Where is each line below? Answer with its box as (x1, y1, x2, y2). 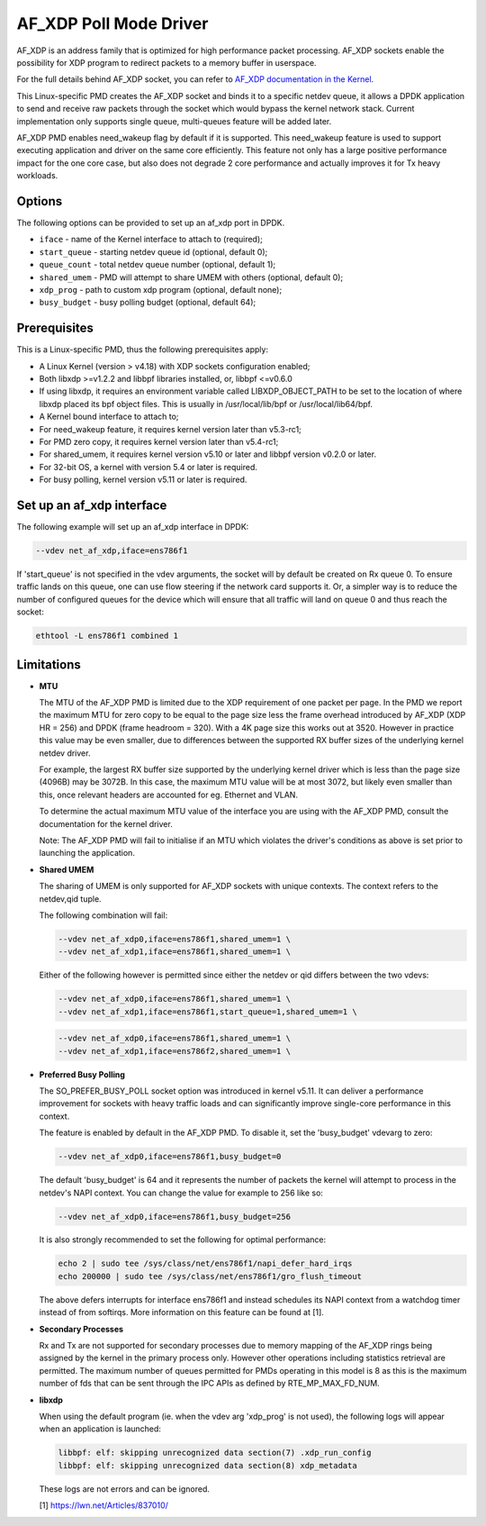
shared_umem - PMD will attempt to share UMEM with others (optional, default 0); (39, 271, 344, 283)
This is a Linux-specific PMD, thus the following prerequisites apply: (16, 344, 269, 355)
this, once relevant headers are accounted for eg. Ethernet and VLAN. (39, 789, 299, 800)
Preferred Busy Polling (39, 1068, 126, 1080)
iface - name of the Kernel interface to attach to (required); (39, 234, 263, 245)
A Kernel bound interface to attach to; (39, 411, 179, 422)
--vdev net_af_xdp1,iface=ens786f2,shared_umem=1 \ (58, 1046, 292, 1056)
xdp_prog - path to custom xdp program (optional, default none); (39, 284, 283, 295)
